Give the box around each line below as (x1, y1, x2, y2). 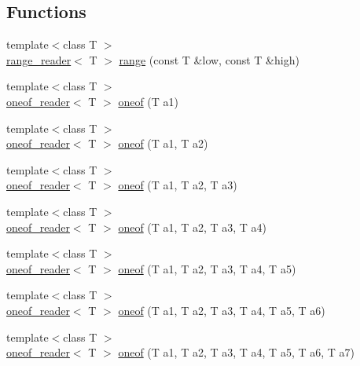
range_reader (6, 51, 72, 68)
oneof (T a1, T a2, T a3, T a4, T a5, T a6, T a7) (118, 344, 354, 361)
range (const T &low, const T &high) (119, 51, 299, 68)
